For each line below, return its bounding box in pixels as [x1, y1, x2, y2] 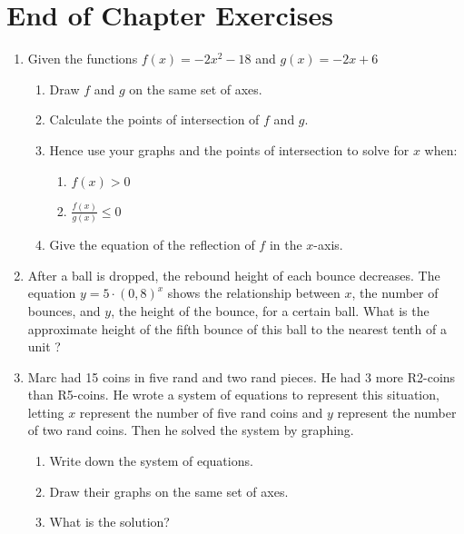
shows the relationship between [167, 283, 341, 302]
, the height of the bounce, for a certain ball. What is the [111, 301, 429, 320]
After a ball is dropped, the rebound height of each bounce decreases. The [27, 265, 440, 284]
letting [27, 402, 64, 421]
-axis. [313, 235, 343, 254]
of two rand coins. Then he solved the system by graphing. [27, 420, 354, 440]
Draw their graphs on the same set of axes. [49, 481, 289, 500]
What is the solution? [49, 512, 170, 531]
